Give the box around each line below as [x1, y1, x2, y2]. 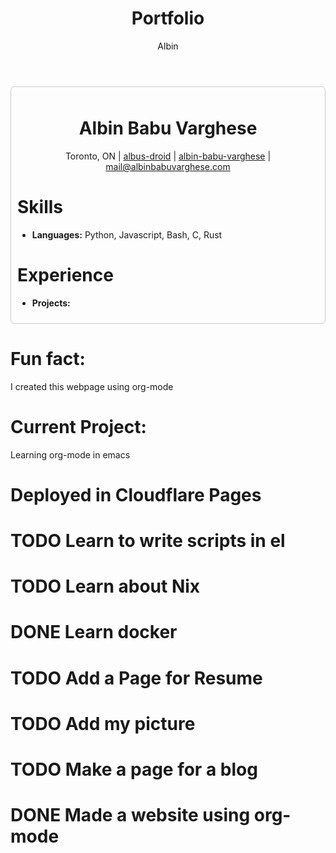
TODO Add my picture [10, 712, 196, 735]
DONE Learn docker [10, 621, 178, 644]
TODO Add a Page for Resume [10, 667, 263, 689]
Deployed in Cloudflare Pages [10, 483, 262, 506]
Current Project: [10, 415, 147, 438]
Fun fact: [10, 347, 86, 370]
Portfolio [131, 7, 205, 30]
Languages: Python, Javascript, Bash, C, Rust [31, 228, 223, 241]
